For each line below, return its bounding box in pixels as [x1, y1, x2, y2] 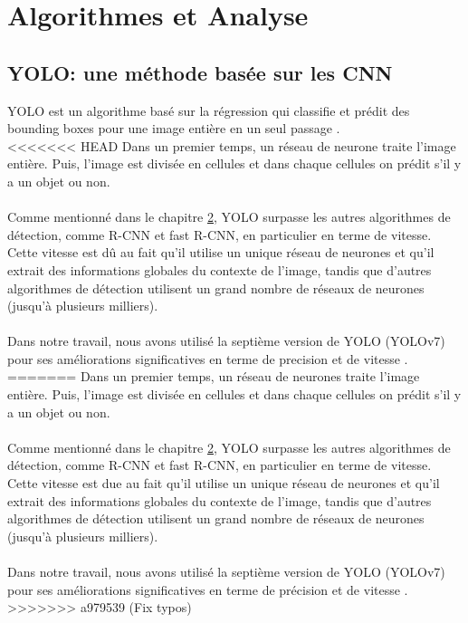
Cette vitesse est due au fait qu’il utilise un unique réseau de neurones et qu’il [7, 474, 440, 493]
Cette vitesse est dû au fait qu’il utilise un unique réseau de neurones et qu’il [7, 243, 435, 262]
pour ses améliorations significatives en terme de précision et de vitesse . [7, 580, 408, 599]
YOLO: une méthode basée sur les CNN [7, 58, 393, 86]
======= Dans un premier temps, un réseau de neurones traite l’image [7, 367, 420, 386]
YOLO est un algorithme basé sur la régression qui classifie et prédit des [7, 101, 410, 120]
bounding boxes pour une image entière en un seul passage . [7, 119, 340, 138]
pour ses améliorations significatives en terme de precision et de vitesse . [7, 349, 408, 368]
